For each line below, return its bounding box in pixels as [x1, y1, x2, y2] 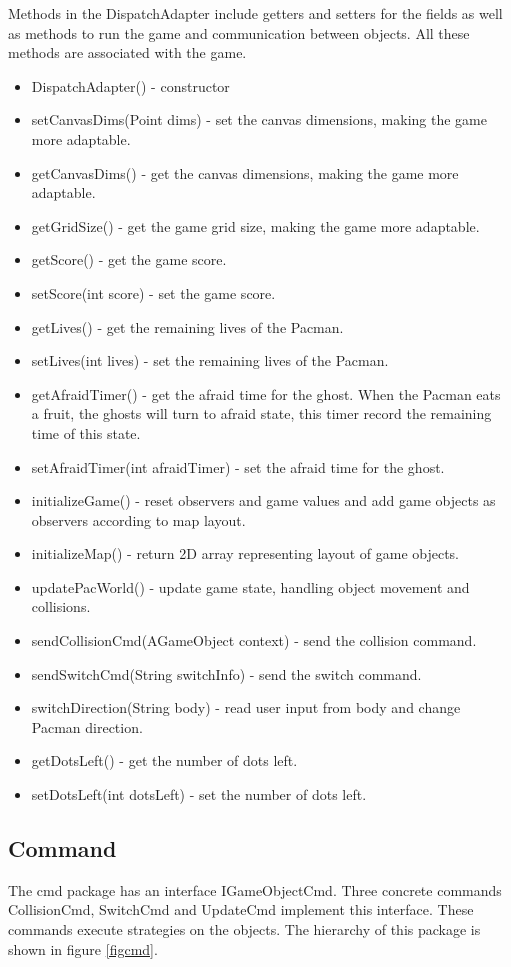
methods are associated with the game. [8, 42, 247, 63]
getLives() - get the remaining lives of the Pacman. [31, 316, 344, 337]
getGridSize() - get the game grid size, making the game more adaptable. [31, 215, 480, 236]
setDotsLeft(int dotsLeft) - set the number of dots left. [31, 784, 367, 805]
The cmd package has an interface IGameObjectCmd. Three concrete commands [8, 879, 502, 900]
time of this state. [31, 422, 141, 443]
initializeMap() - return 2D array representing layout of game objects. [31, 543, 460, 564]
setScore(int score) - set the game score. [31, 282, 276, 303]
